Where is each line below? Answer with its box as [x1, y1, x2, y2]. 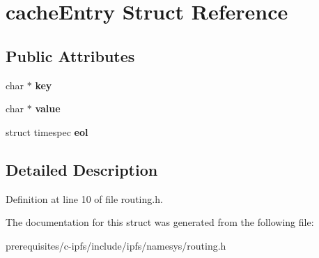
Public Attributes [6, 45, 135, 66]
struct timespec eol [6, 124, 88, 139]
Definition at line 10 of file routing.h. [6, 191, 163, 206]
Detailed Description [6, 158, 158, 180]
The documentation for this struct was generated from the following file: [6, 215, 314, 229]
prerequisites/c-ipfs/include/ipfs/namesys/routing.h [6, 238, 226, 252]
